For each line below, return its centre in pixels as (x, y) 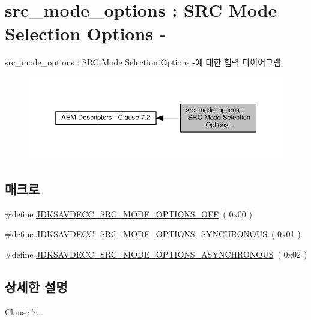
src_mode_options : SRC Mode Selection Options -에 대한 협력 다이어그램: (144, 62)
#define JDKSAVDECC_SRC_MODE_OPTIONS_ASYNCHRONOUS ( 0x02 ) (156, 254)
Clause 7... (24, 311)
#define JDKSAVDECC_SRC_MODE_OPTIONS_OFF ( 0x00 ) (128, 213)
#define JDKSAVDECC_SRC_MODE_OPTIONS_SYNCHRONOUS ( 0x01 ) (153, 234)
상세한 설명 (36, 286)
